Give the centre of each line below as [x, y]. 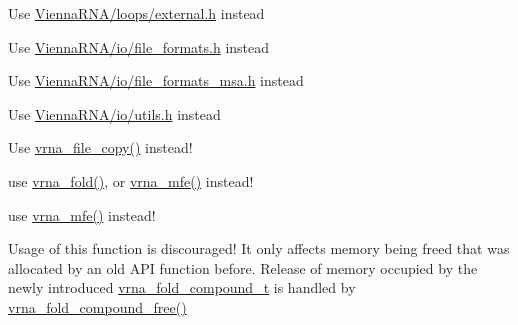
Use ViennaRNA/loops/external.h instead [136, 13]
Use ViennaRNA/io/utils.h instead [114, 113]
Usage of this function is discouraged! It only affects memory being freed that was [259, 248]
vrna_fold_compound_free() [97, 306]
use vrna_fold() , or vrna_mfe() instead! [131, 180]
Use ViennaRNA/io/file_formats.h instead [139, 46]
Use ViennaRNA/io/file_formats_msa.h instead [156, 80]
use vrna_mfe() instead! [82, 214]
